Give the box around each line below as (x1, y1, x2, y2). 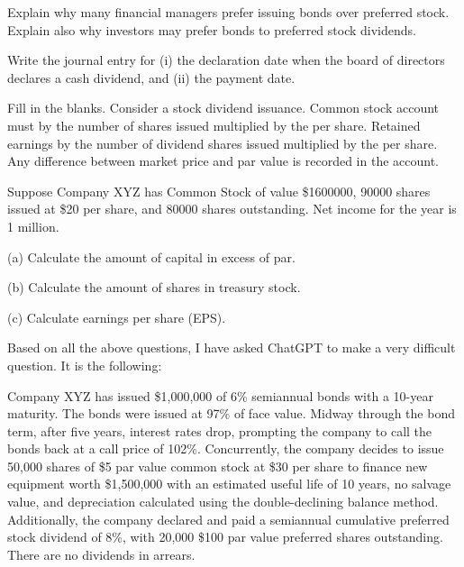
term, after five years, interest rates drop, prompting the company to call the (7, 421, 432, 440)
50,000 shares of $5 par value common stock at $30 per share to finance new (7, 456, 428, 475)
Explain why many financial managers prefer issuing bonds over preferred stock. (7, 3, 450, 21)
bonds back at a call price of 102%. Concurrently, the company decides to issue (7, 439, 444, 458)
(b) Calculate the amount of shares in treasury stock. (7, 278, 301, 297)
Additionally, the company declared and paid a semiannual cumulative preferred (7, 509, 450, 528)
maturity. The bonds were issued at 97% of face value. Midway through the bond (7, 404, 455, 423)
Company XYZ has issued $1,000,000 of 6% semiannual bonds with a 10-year (7, 386, 433, 405)
